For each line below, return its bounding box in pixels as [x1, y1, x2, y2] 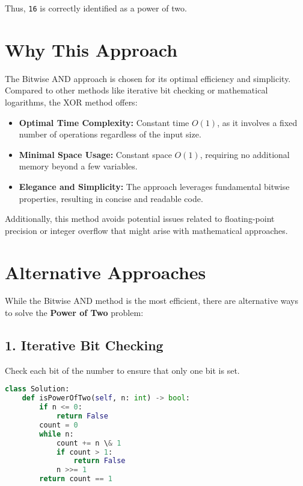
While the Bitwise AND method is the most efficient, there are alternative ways [5, 294, 299, 307]
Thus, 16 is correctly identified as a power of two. [5, 2, 187, 14]
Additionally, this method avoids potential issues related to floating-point [5, 212, 275, 225]
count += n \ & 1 [56, 438, 121, 447]
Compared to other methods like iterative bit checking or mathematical [5, 84, 268, 96]
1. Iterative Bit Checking [5, 336, 164, 355]
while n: [39, 429, 74, 438]
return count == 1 [39, 475, 113, 484]
